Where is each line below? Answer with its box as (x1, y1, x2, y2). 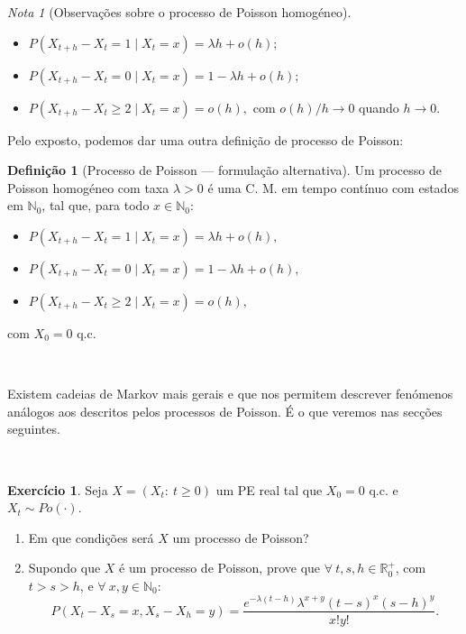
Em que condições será (28, 528, 154, 547)
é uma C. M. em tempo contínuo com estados (207, 178, 459, 197)
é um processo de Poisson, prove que (119, 558, 321, 577)
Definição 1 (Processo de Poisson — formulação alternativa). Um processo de (7, 161, 442, 179)
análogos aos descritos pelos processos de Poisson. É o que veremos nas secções (7, 401, 443, 420)
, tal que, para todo (41, 196, 150, 215)
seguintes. (7, 419, 60, 438)
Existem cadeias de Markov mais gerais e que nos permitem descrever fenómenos (7, 384, 453, 403)
